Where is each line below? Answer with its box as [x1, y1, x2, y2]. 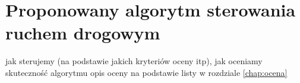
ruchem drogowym [5, 21, 160, 45]
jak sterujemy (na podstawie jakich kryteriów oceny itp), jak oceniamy [5, 55, 263, 67]
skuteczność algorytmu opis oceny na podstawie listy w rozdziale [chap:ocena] [5, 66, 288, 78]
